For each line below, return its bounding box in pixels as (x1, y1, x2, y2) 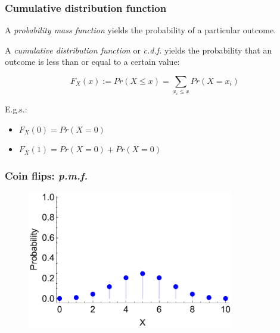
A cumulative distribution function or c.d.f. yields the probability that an (5, 43, 272, 56)
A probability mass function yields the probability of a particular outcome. (5, 24, 276, 36)
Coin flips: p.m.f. (5, 168, 88, 183)
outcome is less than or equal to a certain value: (5, 55, 180, 68)
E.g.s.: (5, 102, 27, 115)
